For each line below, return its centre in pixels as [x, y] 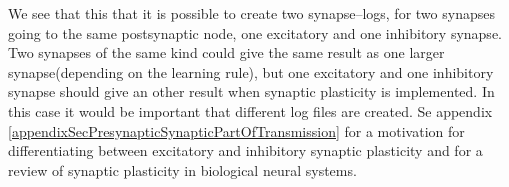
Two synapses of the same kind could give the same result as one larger [226, 52]
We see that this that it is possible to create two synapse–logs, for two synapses [251, 13]
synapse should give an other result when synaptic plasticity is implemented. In [251, 91]
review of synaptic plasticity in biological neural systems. [182, 169]
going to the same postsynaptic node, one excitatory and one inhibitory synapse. [255, 32]
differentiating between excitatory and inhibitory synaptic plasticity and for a [245, 150]
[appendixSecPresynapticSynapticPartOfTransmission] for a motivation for [236, 130]
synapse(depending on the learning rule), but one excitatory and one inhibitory [251, 71]
